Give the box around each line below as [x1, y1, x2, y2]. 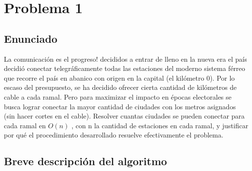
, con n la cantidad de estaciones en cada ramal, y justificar [71, 120, 249, 130]
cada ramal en [4, 120, 46, 130]
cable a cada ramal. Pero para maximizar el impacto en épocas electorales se [4, 91, 232, 102]
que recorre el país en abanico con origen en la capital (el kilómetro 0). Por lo [4, 72, 235, 83]
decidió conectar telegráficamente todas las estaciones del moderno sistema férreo [4, 63, 245, 73]
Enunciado [4, 31, 58, 46]
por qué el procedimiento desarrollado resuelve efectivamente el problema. [4, 130, 223, 140]
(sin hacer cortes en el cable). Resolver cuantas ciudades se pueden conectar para [4, 111, 245, 121]
